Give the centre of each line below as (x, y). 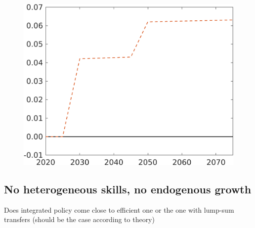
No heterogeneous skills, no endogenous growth (128, 189)
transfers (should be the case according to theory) (79, 219)
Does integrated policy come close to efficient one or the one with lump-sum (119, 209)
